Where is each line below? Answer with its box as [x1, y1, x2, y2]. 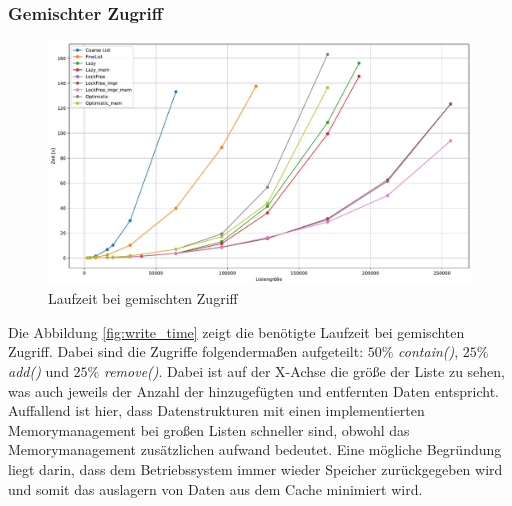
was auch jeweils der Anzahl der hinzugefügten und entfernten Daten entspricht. [8, 380, 499, 401]
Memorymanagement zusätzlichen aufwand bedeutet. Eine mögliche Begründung [8, 439, 502, 460]
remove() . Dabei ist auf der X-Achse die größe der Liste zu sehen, [103, 361, 506, 382]
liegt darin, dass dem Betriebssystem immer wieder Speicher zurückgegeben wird [8, 459, 503, 480]
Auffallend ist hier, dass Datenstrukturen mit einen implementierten [8, 400, 425, 421]
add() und [8, 361, 69, 382]
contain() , [398, 341, 459, 362]
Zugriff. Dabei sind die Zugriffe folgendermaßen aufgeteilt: [8, 341, 364, 362]
